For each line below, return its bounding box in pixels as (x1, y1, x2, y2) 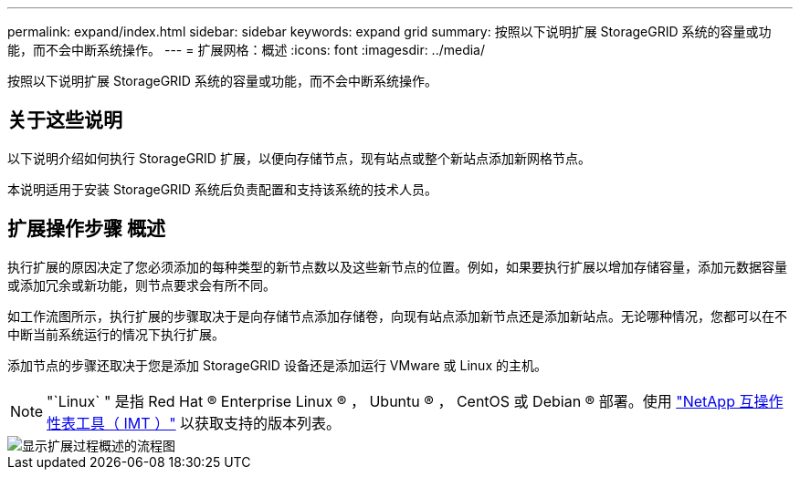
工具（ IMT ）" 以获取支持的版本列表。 (76, 413, 342, 432)
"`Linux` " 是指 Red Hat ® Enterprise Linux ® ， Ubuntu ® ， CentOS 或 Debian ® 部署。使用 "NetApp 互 (47, 391, 754, 410)
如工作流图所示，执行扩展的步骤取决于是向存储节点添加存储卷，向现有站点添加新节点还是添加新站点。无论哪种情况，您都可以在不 (7, 307, 787, 324)
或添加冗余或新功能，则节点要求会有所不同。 (7, 276, 276, 293)
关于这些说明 (7, 109, 122, 132)
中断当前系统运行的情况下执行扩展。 (7, 326, 225, 342)
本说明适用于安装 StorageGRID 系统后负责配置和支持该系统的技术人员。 (7, 181, 437, 197)
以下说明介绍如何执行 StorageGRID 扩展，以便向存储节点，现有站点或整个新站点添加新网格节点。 (7, 150, 591, 166)
